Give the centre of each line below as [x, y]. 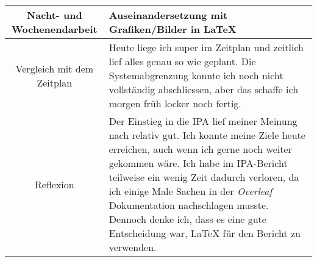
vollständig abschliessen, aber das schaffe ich [204, 89]
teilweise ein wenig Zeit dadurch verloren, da [204, 177]
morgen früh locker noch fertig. [175, 103]
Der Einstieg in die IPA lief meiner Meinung [203, 121]
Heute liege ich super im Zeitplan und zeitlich [206, 47]
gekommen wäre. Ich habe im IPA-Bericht [198, 163]
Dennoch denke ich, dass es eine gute [187, 219]
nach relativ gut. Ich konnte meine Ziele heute [207, 135]
